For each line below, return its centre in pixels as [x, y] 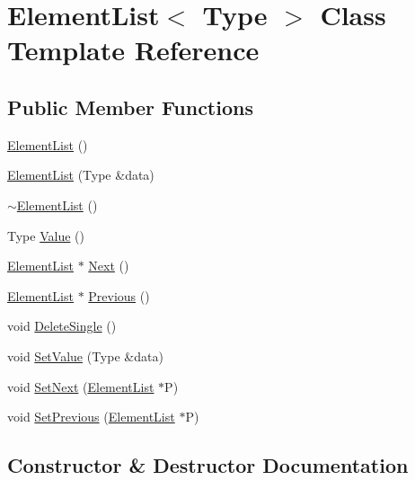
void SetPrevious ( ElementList [91, 417]
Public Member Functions [130, 107]
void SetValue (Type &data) [85, 356]
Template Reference [133, 50]
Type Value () [46, 235]
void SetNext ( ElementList [81, 386]
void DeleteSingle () [62, 326]
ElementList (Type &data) [81, 175]
